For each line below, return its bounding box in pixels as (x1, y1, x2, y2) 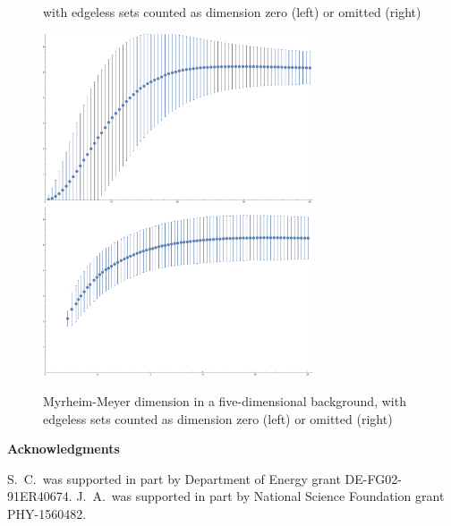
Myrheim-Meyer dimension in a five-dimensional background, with (43, 391, 406, 410)
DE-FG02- (345, 469, 402, 488)
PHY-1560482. (7, 504, 87, 522)
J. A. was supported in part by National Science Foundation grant (76, 487, 445, 505)
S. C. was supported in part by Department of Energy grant (7, 469, 341, 488)
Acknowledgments (7, 439, 120, 458)
